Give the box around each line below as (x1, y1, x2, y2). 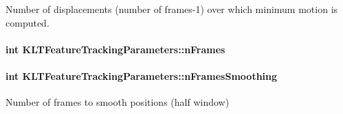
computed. (5, 15, 49, 29)
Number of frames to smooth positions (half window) (5, 95, 230, 109)
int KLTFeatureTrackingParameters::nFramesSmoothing (5, 68, 278, 83)
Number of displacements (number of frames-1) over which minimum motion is (5, 2, 338, 16)
